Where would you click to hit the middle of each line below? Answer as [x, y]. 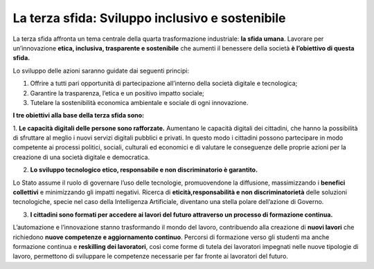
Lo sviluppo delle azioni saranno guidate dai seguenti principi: [101, 71]
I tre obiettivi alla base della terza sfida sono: [79, 115]
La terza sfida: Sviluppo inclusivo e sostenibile [149, 18]
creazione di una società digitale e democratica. [81, 157]
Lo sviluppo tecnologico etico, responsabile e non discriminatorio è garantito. [144, 170]
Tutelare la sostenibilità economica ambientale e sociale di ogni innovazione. [139, 102]
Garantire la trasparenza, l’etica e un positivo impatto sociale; [117, 93]
